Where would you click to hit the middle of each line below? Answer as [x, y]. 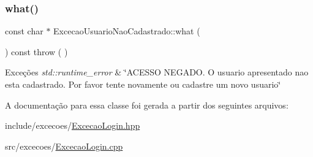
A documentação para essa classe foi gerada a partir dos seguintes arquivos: [147, 105]
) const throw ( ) [36, 51]
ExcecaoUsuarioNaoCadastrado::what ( [127, 31]
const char [24, 31]
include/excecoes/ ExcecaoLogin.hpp [73, 125]
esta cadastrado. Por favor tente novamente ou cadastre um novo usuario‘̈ [143, 84]
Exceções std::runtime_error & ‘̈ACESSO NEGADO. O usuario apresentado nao [157, 72]
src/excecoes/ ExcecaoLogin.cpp [64, 146]
